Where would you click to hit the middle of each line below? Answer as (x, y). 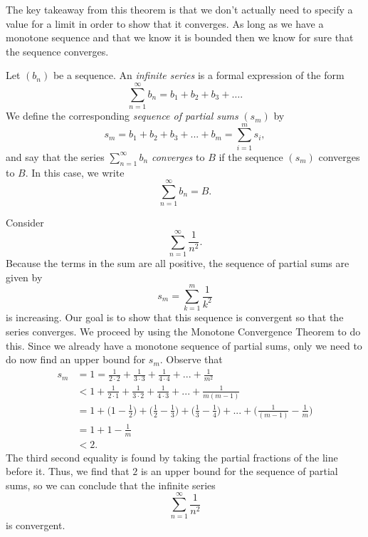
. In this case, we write (75, 172)
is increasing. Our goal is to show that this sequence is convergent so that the (175, 317)
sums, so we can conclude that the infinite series (111, 485)
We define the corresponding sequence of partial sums (122, 116)
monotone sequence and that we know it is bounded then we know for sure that (180, 37)
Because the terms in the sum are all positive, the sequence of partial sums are (178, 263)
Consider (25, 223)
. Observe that (191, 359)
